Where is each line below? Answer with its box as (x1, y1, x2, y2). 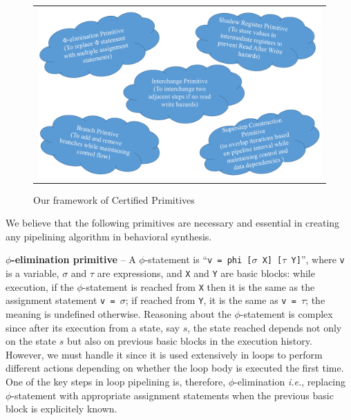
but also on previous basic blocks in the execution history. (67, 334, 312, 348)
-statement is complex (240, 307, 333, 321)
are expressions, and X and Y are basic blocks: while (97, 266, 315, 280)
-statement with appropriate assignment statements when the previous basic (11, 388, 334, 402)
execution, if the (6, 279, 74, 294)
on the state (6, 334, 57, 348)
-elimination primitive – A (11, 252, 136, 267)
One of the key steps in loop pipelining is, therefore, (6, 374, 226, 389)
